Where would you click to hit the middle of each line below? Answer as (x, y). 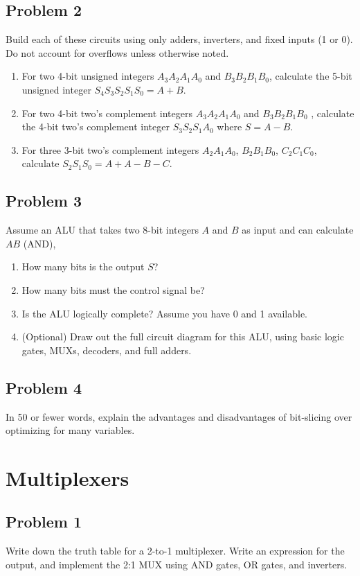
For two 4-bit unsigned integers (88, 76)
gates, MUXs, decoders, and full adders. (107, 350)
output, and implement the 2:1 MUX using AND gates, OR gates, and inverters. (177, 564)
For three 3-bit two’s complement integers (110, 149)
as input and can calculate (298, 230)
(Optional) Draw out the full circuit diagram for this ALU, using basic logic (183, 337)
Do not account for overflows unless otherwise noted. (117, 52)
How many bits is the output (83, 267)
